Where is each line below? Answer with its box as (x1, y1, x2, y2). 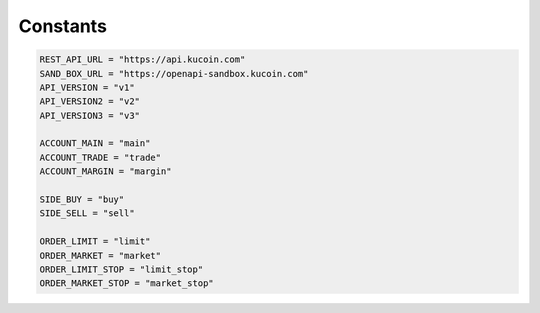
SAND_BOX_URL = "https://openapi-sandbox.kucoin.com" (39, 68, 309, 79)
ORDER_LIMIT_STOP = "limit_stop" (39, 264, 204, 275)
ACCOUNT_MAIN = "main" (39, 138, 151, 149)
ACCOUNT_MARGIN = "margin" (39, 166, 172, 177)
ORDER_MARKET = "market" (39, 250, 162, 261)
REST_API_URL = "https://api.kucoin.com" (39, 54, 246, 65)
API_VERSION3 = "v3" (39, 110, 140, 121)
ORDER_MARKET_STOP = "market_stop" (39, 278, 214, 289)
